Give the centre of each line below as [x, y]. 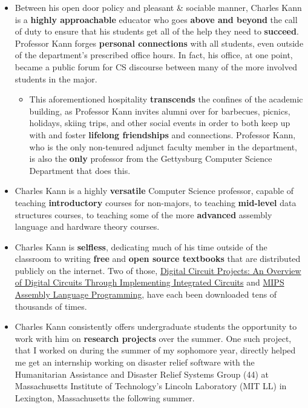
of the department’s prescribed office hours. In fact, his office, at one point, [154, 55]
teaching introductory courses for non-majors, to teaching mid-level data [156, 202]
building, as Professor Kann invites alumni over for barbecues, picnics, [160, 111]
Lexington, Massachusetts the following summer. [105, 397]
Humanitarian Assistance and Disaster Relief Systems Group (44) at [142, 374]
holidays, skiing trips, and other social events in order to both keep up [160, 123]
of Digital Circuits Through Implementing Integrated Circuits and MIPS [149, 282]
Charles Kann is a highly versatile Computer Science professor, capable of [154, 191]
